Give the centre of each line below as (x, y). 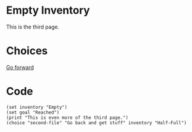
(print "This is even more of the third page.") (67, 117)
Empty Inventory (48, 10)
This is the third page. (33, 27)
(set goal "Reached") (33, 112)
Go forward (20, 67)
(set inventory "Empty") (37, 107)
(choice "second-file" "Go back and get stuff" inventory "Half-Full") (96, 122)
